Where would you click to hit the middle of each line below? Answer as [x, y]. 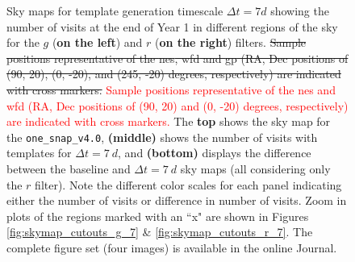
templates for [39, 153]
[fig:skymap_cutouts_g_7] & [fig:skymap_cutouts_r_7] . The [160, 232]
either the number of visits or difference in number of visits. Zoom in [177, 200]
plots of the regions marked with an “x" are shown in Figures [158, 216]
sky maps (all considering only [255, 168]
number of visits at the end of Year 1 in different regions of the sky [172, 26]
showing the [300, 10]
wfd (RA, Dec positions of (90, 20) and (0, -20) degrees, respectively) [177, 105]
